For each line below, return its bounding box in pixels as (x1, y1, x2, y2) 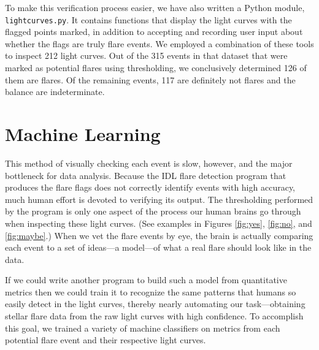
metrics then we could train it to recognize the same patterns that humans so (5, 285, 296, 298)
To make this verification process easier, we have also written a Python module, (5, 1, 305, 13)
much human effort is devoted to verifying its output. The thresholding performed (5, 192, 313, 205)
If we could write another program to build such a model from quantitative (5, 273, 287, 286)
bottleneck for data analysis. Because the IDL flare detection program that (5, 169, 286, 181)
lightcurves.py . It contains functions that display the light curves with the (5, 13, 292, 26)
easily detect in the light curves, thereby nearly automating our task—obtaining (5, 297, 306, 310)
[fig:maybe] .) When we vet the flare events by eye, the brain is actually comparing (5, 229, 313, 242)
